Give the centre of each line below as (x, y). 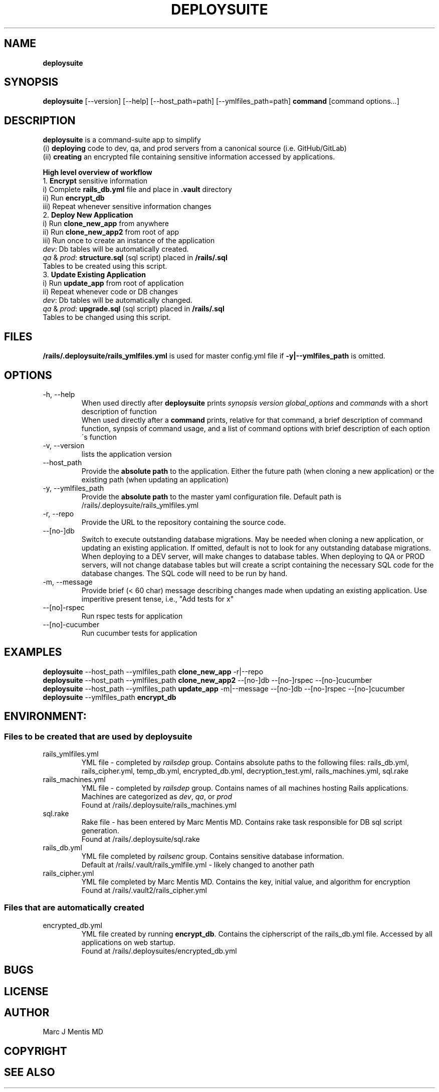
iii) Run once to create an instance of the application (129, 241)
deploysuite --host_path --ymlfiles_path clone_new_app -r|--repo (153, 671)
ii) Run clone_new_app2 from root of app (111, 232)
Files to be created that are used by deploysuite (98, 736)
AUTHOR (27, 1013)
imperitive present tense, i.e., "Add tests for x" (158, 599)
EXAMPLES (33, 652)
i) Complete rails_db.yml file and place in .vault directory (137, 190)
